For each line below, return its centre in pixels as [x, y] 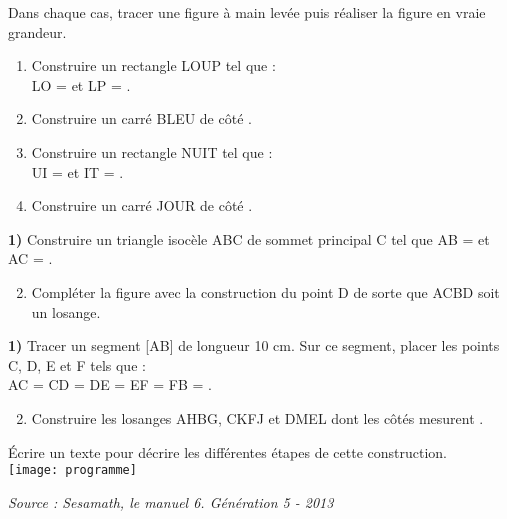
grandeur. [37, 31]
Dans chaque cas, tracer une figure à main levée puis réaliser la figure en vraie [247, 12]
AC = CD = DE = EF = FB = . [110, 384]
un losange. [66, 311]
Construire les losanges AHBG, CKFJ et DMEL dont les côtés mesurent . [257, 417]
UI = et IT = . [77, 171]
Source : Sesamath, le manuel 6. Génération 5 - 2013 [171, 501]
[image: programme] [72, 470]
